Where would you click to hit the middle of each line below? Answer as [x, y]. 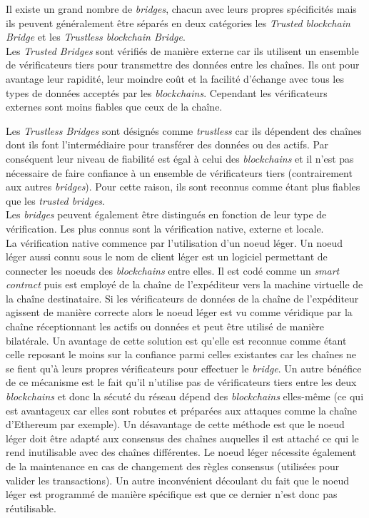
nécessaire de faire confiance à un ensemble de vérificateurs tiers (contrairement [179, 172]
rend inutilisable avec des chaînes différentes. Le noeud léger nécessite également [181, 452]
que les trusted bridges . [55, 200]
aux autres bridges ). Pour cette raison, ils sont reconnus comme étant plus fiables [183, 187]
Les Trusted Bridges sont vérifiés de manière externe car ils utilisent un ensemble [182, 50]
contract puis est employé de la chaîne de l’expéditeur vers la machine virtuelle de [184, 284]
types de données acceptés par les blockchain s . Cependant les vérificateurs [167, 92]
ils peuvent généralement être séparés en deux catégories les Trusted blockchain [178, 22]
